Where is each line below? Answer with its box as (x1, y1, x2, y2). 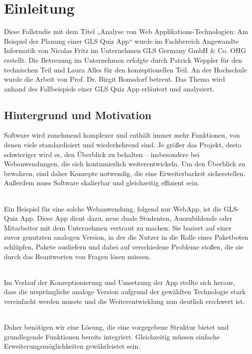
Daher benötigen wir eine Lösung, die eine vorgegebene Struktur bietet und (4, 322, 229, 332)
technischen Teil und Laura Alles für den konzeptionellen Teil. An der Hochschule (4, 64, 247, 74)
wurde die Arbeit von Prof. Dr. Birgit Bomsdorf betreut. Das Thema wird (4, 74, 225, 84)
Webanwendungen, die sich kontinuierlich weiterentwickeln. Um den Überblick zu (4, 159, 246, 169)
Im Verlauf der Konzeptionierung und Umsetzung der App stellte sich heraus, (4, 277, 235, 287)
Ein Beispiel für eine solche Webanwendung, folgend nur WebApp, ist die (4, 203, 222, 213)
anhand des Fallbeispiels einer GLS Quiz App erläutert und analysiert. (4, 83, 215, 93)
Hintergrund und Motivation (4, 107, 152, 122)
